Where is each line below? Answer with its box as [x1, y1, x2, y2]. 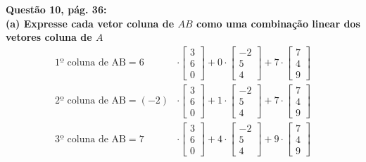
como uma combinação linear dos [196, 15, 360, 30]
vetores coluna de [6, 30, 92, 44]
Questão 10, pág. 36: [6, 2, 107, 16]
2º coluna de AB [55, 96, 126, 106]
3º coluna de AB [55, 134, 126, 144]
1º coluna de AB [55, 58, 126, 68]
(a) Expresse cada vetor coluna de [6, 15, 175, 30]
